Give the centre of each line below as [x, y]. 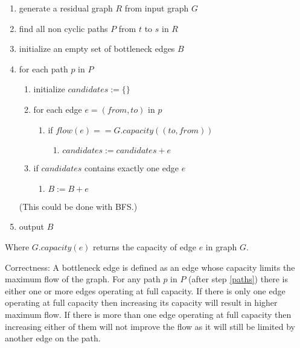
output [32, 226]
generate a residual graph [66, 8]
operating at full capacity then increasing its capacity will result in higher [141, 302]
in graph [221, 246]
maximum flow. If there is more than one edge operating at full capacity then [148, 314]
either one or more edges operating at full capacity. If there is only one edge [145, 290]
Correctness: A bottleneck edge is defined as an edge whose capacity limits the [150, 267]
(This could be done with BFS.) [78, 206]
